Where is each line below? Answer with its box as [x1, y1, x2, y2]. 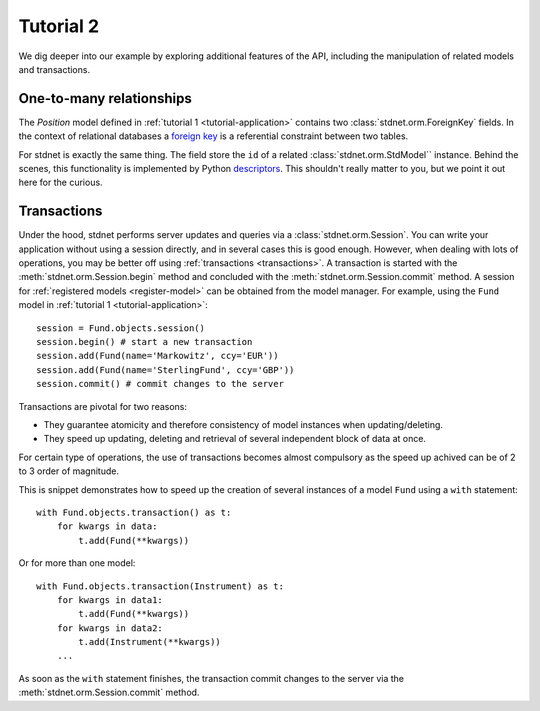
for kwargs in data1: [56, 594, 164, 605]
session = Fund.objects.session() [36, 322, 205, 334]
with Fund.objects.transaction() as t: [36, 506, 232, 518]
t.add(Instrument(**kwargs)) [78, 636, 222, 648]
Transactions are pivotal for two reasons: [18, 400, 188, 412]
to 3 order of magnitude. [18, 465, 120, 477]
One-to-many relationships [18, 90, 192, 107]
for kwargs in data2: [56, 622, 164, 634]
